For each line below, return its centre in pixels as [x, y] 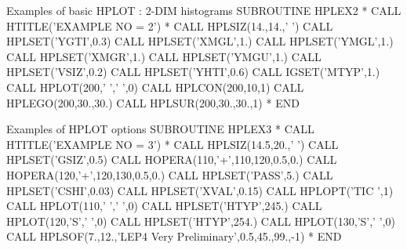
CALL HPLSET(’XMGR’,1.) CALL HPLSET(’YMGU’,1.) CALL [164, 56]
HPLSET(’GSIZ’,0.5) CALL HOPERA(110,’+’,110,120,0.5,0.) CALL [172, 159]
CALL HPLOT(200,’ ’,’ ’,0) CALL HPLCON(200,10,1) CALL [155, 87]
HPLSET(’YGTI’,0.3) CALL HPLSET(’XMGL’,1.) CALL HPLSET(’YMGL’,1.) [200, 41]
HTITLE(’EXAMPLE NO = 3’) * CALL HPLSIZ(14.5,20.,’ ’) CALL [173, 144]
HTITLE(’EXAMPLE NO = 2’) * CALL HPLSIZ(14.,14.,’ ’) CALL [170, 25]
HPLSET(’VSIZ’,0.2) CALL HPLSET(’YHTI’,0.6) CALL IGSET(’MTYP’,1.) [193, 72]
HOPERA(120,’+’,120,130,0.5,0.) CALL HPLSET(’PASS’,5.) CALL [170, 174]
